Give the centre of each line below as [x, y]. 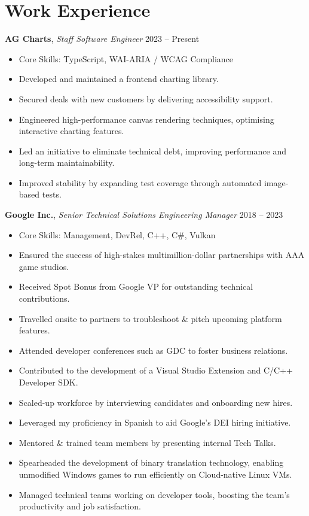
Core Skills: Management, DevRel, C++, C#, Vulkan [117, 234]
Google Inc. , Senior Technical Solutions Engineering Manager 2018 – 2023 [144, 215]
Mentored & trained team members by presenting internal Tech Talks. [147, 442]
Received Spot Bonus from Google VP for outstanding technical [136, 286]
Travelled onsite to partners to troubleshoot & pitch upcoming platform [150, 318]
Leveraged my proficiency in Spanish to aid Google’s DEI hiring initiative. [155, 422]
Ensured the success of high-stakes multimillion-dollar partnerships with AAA [162, 255]
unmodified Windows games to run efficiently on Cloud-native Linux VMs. [155, 474]
